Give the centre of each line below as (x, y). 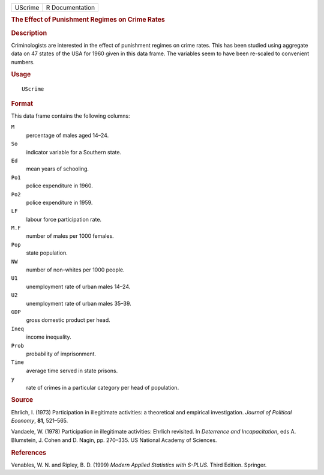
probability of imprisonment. (61, 354)
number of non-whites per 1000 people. (76, 270)
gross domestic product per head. (68, 320)
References (29, 452)
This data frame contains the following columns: (70, 116)
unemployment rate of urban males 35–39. (79, 303)
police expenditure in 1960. (59, 186)
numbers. (23, 62)
